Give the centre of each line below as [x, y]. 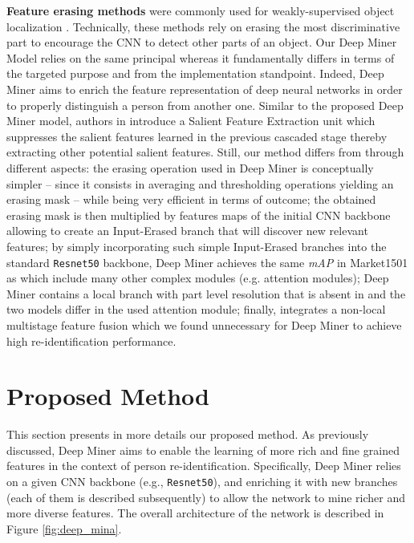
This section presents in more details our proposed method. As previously [188, 434]
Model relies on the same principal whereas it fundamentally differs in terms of [201, 57]
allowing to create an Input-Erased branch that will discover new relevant [187, 231]
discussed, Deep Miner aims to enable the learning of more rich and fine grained [203, 450]
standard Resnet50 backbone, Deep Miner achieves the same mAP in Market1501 [207, 262]
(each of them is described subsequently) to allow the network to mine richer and [206, 497]
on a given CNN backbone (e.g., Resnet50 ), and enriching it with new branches [202, 482]
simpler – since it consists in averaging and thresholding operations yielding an [200, 183]
